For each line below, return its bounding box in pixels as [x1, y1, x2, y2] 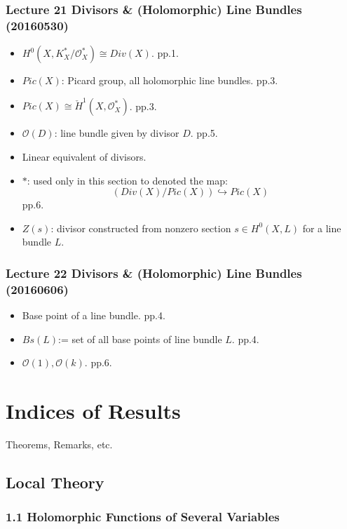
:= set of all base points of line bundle [58, 331, 222, 346]
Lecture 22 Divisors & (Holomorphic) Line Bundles [6, 264, 302, 281]
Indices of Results [6, 396, 181, 425]
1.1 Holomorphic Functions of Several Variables [6, 508, 280, 525]
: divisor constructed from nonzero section [50, 220, 231, 235]
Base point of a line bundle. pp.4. [22, 308, 165, 323]
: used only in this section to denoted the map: [27, 173, 228, 187]
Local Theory [6, 471, 104, 493]
